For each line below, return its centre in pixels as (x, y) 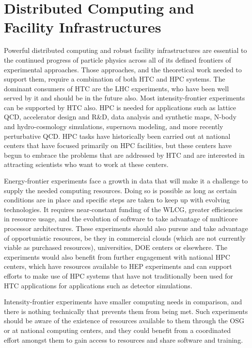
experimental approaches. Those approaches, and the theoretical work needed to (123, 69)
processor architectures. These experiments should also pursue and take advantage (126, 228)
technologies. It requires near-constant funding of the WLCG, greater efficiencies (123, 209)
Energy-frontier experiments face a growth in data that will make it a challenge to (126, 181)
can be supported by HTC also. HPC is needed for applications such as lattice (120, 107)
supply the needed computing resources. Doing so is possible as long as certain (120, 190)
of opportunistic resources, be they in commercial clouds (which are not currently (125, 238)
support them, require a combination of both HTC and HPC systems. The (115, 79)
